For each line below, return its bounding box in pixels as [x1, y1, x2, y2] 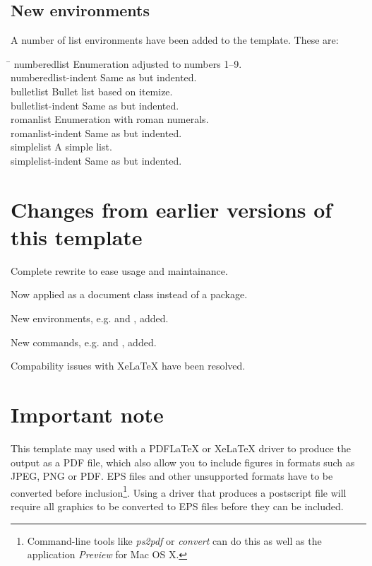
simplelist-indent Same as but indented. [11, 153, 182, 167]
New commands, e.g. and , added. [11, 334, 157, 349]
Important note [11, 400, 164, 429]
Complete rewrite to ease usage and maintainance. [11, 263, 228, 278]
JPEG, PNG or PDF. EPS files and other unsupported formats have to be [11, 468, 333, 483]
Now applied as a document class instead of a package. [11, 287, 248, 302]
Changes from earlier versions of [11, 194, 332, 223]
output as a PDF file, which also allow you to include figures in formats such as [11, 454, 355, 469]
